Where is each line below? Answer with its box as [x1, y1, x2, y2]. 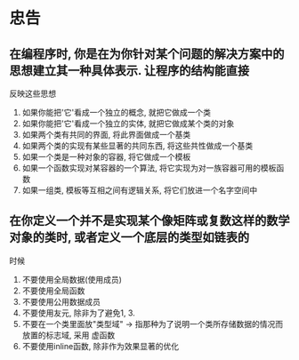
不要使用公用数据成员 [21, 296, 101, 307]
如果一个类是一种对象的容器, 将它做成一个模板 [21, 152, 191, 162]
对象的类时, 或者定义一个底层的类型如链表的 [9, 230, 250, 245]
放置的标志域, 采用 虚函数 [21, 330, 116, 340]
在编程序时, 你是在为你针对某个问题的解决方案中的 [9, 46, 285, 61]
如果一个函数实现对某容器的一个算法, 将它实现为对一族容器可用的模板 [21, 163, 277, 173]
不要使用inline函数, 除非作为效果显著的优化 [21, 340, 180, 351]
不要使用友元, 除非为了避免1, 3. [21, 308, 135, 318]
